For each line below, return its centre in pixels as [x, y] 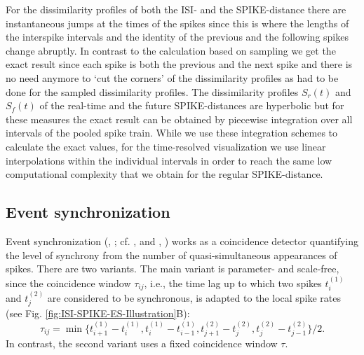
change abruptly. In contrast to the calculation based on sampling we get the [171, 50]
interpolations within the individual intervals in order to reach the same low [169, 160]
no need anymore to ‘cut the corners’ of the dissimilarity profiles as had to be [172, 77]
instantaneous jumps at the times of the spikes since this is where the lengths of [177, 23]
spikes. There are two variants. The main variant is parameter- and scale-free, [173, 269]
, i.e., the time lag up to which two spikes [233, 283]
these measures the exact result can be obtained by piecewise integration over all [179, 119]
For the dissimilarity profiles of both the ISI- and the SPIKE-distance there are [176, 9]
